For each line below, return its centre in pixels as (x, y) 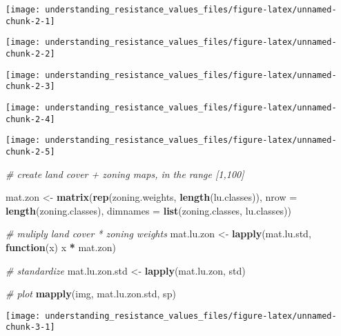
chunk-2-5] (30, 151)
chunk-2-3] (30, 87)
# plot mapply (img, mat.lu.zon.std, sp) (91, 294)
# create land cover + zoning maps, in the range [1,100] (125, 174)
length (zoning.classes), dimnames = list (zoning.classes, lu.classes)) (149, 210)
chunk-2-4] (30, 119)
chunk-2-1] (30, 21)
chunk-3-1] (30, 327)
